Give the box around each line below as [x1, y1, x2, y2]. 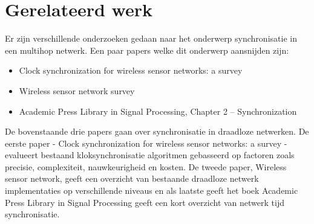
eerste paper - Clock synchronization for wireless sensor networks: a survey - [5, 136, 287, 149]
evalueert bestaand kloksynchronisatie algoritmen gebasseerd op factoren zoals [5, 149, 295, 161]
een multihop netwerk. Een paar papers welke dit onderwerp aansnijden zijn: [5, 43, 289, 56]
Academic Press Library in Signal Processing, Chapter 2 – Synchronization [19, 104, 297, 117]
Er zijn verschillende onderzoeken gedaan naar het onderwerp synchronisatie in [5, 32, 297, 45]
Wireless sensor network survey [19, 84, 135, 97]
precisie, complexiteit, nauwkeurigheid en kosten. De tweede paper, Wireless [5, 160, 287, 173]
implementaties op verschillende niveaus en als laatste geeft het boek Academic [5, 184, 298, 197]
